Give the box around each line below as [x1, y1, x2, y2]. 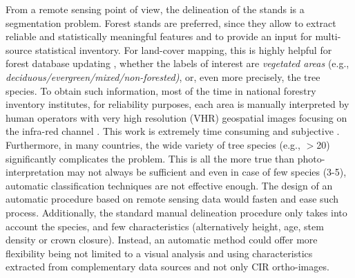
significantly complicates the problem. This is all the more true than [6, 151, 295, 165]
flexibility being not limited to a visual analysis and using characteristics [6, 245, 313, 260]
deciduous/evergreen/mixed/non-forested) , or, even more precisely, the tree [6, 69, 320, 84]
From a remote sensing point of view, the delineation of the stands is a [6, 2, 305, 16]
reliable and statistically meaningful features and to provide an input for [6, 29, 312, 44]
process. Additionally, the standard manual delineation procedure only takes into [6, 205, 347, 219]
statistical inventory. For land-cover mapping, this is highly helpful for [35, 42, 332, 57]
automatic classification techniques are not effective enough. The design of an [6, 178, 333, 192]
